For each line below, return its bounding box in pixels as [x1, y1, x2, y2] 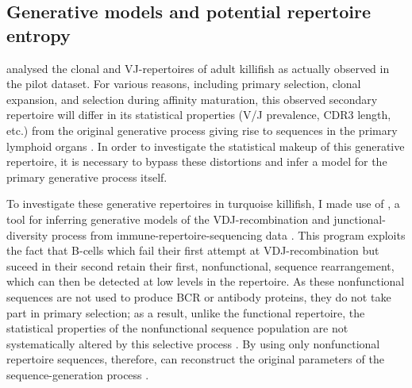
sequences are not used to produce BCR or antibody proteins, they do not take [6, 288, 391, 305]
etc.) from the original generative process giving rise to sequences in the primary [6, 121, 398, 138]
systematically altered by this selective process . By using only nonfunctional [6, 335, 380, 352]
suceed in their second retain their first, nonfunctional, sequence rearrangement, [6, 257, 395, 274]
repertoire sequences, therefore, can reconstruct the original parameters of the [6, 351, 384, 367]
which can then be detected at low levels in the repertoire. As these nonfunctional [6, 273, 405, 290]
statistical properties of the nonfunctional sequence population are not [6, 320, 348, 336]
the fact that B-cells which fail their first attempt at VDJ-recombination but [6, 242, 379, 259]
